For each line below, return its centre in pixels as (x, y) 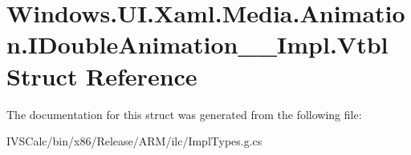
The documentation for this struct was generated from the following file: (184, 114)
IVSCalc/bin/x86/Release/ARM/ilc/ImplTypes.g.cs (134, 141)
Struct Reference (102, 76)
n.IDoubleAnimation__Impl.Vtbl (197, 44)
